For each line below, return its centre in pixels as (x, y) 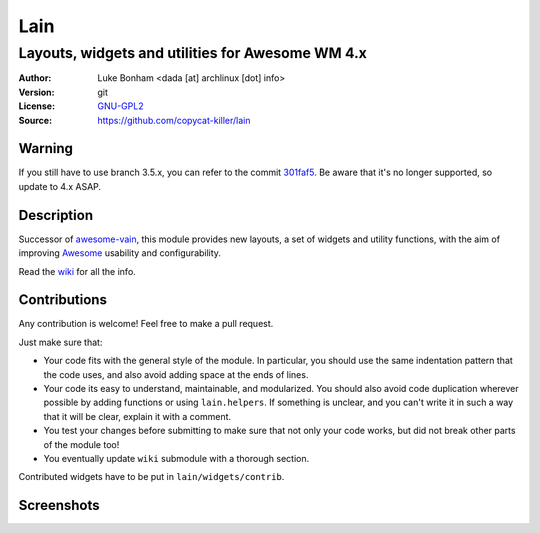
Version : (36, 92)
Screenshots (59, 505)
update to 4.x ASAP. (60, 186)
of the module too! (81, 444)
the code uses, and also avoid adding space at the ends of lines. (176, 374)
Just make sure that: (60, 342)
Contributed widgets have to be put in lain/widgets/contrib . (151, 477)
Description (56, 215)
